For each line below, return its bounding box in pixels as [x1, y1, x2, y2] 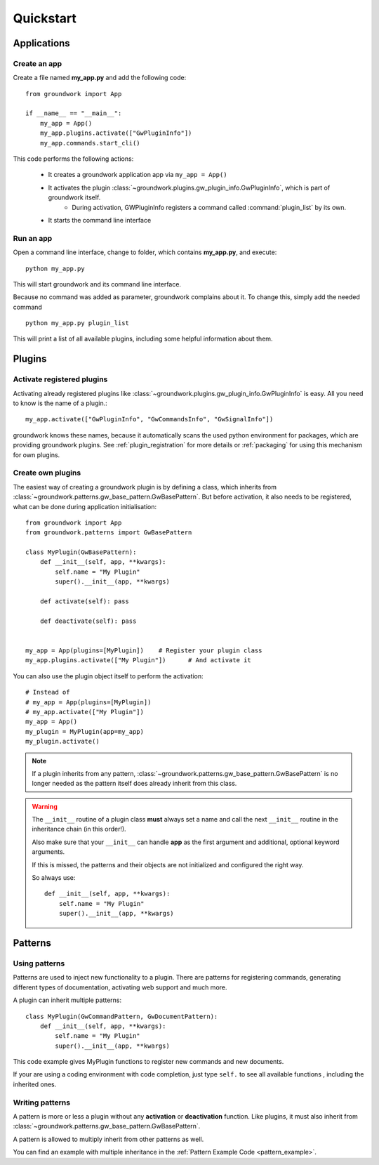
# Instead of [25, 688, 70, 697]
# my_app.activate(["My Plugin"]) [25, 708, 144, 716]
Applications [13, 37, 70, 49]
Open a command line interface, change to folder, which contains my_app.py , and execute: [13, 248, 277, 256]
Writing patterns [13, 1098, 70, 1107]
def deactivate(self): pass [39, 617, 137, 625]
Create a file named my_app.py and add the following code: [13, 74, 187, 82]
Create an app [13, 58, 62, 68]
